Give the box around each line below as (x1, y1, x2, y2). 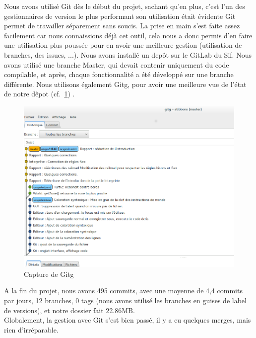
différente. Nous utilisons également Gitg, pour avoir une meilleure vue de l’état (4, 79, 247, 89)
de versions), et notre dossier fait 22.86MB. (4, 305, 135, 315)
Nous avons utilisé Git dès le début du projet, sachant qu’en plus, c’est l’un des (4, 1, 245, 11)
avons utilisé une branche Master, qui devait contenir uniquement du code (4, 59, 229, 70)
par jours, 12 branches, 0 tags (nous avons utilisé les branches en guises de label (4, 295, 247, 305)
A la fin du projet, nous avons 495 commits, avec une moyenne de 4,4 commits (4, 285, 243, 296)
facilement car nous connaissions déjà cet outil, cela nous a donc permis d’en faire (4, 30, 253, 40)
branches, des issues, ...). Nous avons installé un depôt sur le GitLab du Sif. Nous (4, 49, 252, 60)
